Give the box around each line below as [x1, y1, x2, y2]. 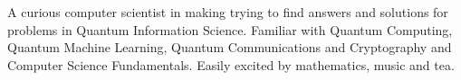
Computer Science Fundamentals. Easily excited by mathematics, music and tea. [7, 55, 455, 74]
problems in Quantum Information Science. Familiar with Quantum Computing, [7, 20, 453, 39]
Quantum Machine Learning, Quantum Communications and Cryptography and [7, 38, 452, 57]
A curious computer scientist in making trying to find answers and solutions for [7, 3, 448, 21]
